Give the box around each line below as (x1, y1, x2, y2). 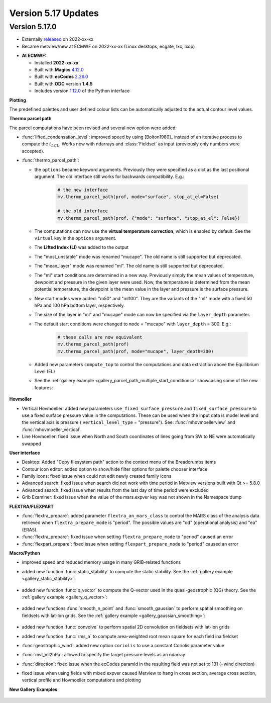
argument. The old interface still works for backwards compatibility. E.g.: (34, 173, 185, 180)
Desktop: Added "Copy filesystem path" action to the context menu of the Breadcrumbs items (22, 459, 216, 465)
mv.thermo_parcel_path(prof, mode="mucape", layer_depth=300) (57, 348, 214, 354)
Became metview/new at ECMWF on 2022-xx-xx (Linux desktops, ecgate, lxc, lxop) (22, 43, 195, 49)
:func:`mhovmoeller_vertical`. (22, 426, 82, 432)
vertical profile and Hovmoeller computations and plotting (22, 677, 142, 683)
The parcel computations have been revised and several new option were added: (9, 125, 177, 131)
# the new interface (57, 187, 108, 193)
